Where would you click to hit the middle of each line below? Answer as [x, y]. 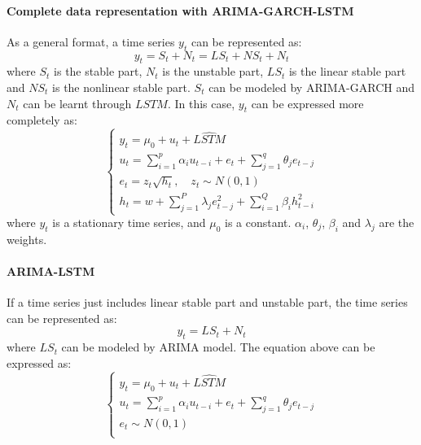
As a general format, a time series [91, 41]
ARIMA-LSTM [51, 270]
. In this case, [201, 103]
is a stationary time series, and [129, 222]
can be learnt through [77, 103]
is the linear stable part [347, 71]
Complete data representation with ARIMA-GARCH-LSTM [180, 10]
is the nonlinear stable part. [121, 87]
